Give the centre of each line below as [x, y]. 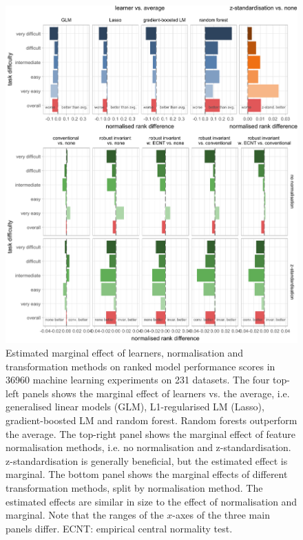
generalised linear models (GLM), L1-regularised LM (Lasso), [135, 407]
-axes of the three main [221, 515]
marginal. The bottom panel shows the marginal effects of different [147, 474]
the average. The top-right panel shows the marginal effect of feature [151, 433]
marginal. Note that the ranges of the [85, 515]
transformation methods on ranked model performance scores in [140, 366]
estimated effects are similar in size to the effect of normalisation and [151, 501]
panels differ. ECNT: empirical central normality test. [119, 528]
